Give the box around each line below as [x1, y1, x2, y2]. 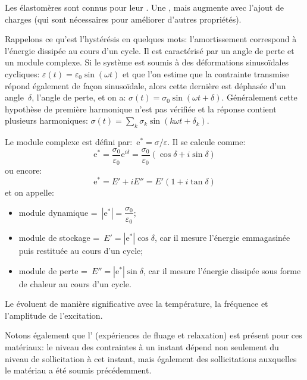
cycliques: [5, 67, 40, 80]
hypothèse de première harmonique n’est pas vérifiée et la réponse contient [5, 102, 277, 115]
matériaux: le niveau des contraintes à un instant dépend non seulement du [5, 341, 279, 353]
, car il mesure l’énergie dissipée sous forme [143, 264, 301, 277]
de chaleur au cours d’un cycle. [18, 277, 131, 290]
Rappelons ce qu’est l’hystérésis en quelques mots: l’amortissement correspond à [5, 33, 297, 45]
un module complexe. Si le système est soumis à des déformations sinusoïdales [5, 56, 289, 68]
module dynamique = [18, 206, 98, 218]
